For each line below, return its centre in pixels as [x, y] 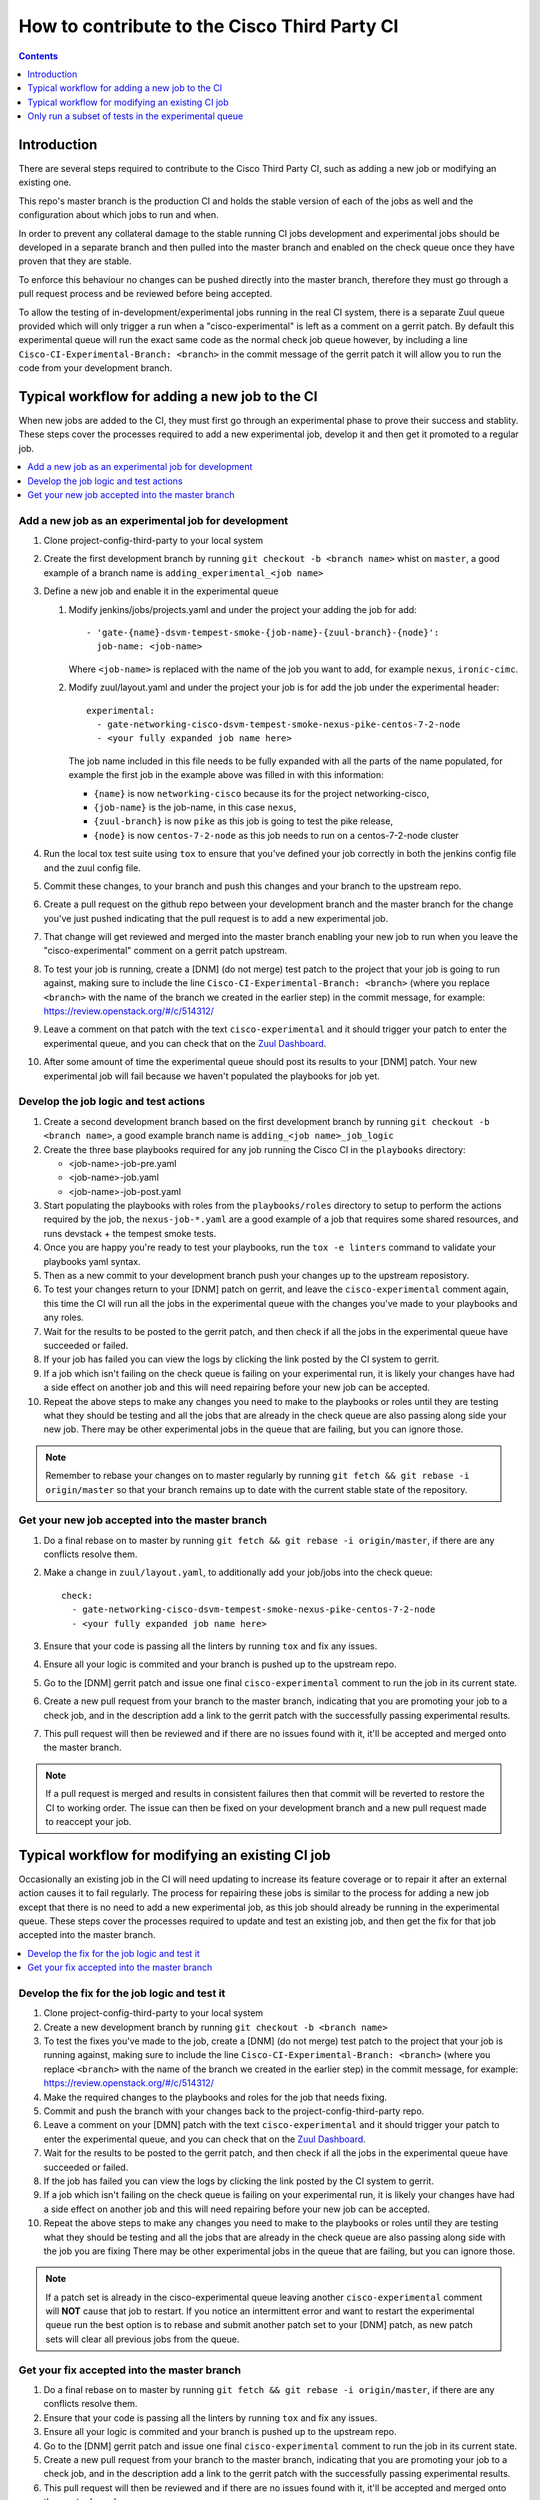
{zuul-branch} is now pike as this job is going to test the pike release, [243, 821]
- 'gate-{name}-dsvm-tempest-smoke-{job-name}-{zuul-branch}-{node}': [263, 633]
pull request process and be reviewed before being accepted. [145, 294]
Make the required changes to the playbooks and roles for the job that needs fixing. [215, 2097]
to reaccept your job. [88, 1821]
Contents [38, 56]
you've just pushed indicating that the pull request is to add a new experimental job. [216, 918]
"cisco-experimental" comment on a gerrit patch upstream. [165, 951]
